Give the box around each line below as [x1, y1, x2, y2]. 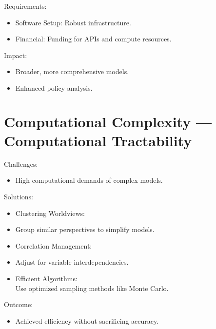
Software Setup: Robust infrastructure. [15, 17, 131, 27]
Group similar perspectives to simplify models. [15, 224, 155, 234]
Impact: [4, 50, 27, 60]
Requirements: [4, 1, 47, 11]
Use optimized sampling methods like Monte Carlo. [15, 283, 169, 293]
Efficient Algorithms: [15, 273, 78, 284]
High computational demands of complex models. [15, 175, 163, 185]
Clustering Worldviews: [15, 208, 85, 218]
